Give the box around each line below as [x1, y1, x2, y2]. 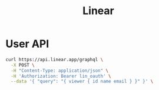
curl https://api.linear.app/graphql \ [5, 56, 104, 62]
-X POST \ [11, 62, 35, 68]
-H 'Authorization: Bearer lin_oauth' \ [11, 73, 111, 79]
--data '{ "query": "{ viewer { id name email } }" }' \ [11, 78, 154, 85]
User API [5, 37, 49, 51]
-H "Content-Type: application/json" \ [11, 68, 109, 74]
